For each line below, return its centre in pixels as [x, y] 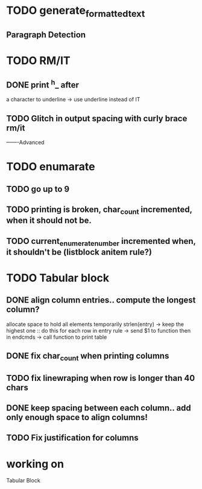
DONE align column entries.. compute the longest [101, 300]
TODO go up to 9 [38, 189]
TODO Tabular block [58, 278]
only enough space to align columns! [77, 417]
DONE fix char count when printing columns [88, 357]
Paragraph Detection [46, 35]
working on [35, 464]
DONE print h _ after [43, 84]
